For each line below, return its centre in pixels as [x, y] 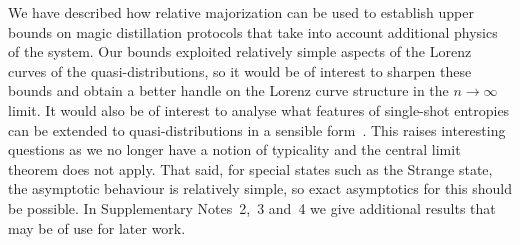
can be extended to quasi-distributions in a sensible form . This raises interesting [257, 129]
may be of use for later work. [97, 227]
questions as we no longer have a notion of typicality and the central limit [234, 149]
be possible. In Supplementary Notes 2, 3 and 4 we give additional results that [252, 207]
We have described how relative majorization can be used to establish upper [241, 12]
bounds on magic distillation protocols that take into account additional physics [253, 31]
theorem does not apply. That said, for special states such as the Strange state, [250, 168]
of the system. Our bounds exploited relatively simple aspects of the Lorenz [240, 51]
